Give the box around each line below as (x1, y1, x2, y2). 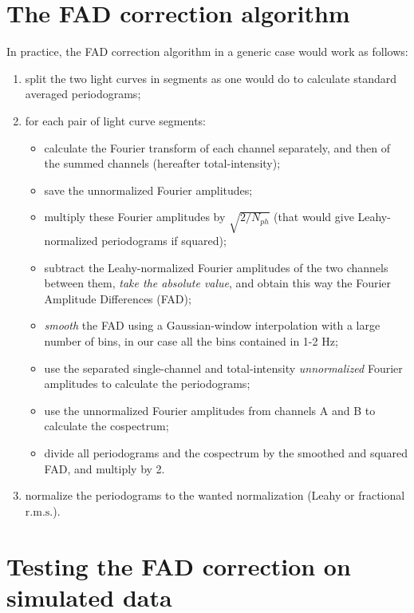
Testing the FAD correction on (6, 549, 351, 582)
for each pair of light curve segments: (25, 112, 206, 129)
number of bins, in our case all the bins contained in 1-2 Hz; (44, 333, 338, 350)
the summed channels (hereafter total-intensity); (44, 155, 281, 172)
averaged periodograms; (25, 85, 141, 102)
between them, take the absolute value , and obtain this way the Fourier (44, 275, 392, 291)
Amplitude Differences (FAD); (44, 290, 191, 306)
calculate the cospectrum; (44, 417, 169, 434)
